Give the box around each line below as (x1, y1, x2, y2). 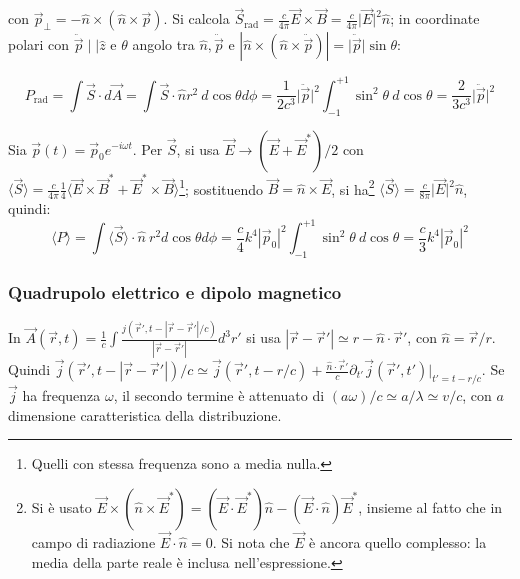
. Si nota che (212, 532, 290, 553)
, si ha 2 (331, 175, 375, 199)
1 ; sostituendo (179, 175, 264, 199)
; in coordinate (390, 8, 480, 29)
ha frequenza (22, 385, 101, 406)
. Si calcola (163, 8, 230, 29)
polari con (8, 34, 70, 55)
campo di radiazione (31, 532, 156, 553)
